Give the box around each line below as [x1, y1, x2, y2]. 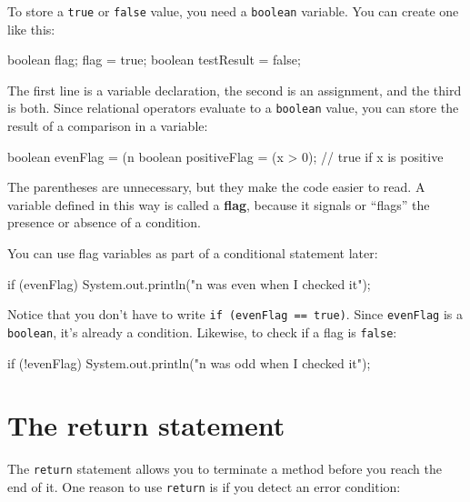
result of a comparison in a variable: [7, 116, 208, 136]
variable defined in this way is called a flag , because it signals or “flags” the [7, 195, 430, 214]
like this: [7, 19, 55, 38]
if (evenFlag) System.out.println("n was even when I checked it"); [7, 274, 371, 293]
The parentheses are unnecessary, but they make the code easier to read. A [7, 177, 425, 196]
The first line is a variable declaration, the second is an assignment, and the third [7, 80, 462, 99]
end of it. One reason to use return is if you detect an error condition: [7, 477, 401, 496]
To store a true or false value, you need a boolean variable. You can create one [7, 2, 459, 20]
